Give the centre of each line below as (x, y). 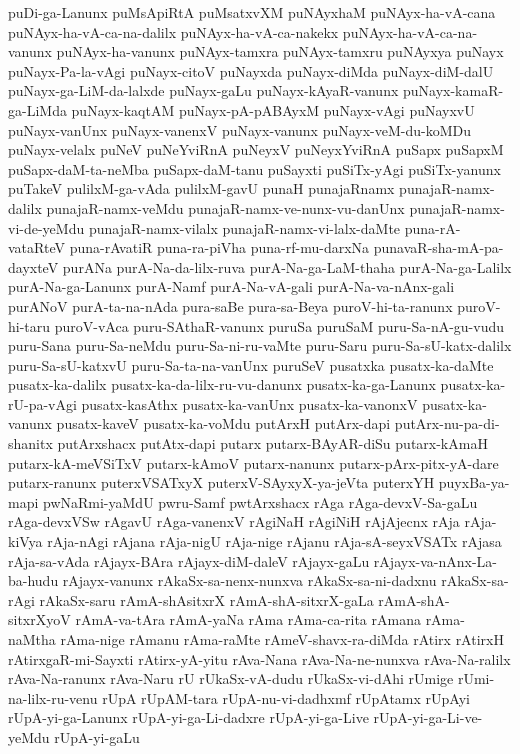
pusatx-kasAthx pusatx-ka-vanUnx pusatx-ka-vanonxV (249, 403)
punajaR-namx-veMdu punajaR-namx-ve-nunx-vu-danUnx (225, 207)
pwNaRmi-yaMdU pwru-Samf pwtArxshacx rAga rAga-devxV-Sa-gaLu (260, 501)
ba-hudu (33, 580)
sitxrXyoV (39, 619)
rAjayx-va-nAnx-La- (435, 560)
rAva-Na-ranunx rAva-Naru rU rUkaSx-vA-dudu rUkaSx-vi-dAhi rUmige (231, 678)
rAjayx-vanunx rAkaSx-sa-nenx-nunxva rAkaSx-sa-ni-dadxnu (249, 580)
